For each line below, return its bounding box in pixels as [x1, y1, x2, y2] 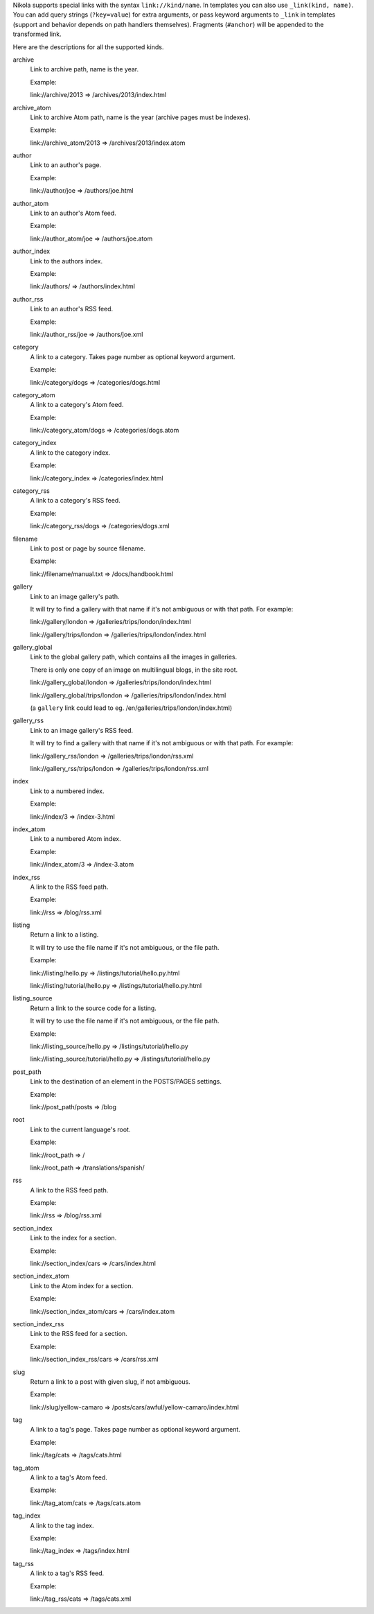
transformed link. [12, 30, 62, 38]
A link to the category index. [30, 448, 111, 457]
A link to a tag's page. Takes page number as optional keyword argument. [30, 1425, 240, 1434]
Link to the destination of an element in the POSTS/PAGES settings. [30, 1077, 222, 1086]
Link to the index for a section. [30, 1234, 117, 1242]
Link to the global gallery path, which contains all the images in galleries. [30, 652, 238, 661]
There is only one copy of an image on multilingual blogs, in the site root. [30, 666, 238, 674]
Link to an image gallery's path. [30, 592, 120, 600]
